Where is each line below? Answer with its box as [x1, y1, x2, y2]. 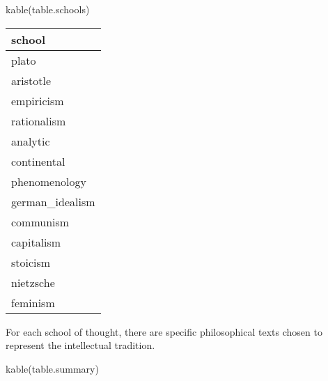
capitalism [11, 233, 61, 250]
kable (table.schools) [6, 2, 90, 16]
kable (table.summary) [6, 361, 99, 375]
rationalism [11, 112, 66, 129]
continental [11, 153, 65, 169]
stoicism [11, 254, 51, 270]
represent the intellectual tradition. [6, 338, 155, 352]
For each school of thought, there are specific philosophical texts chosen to [6, 324, 322, 339]
